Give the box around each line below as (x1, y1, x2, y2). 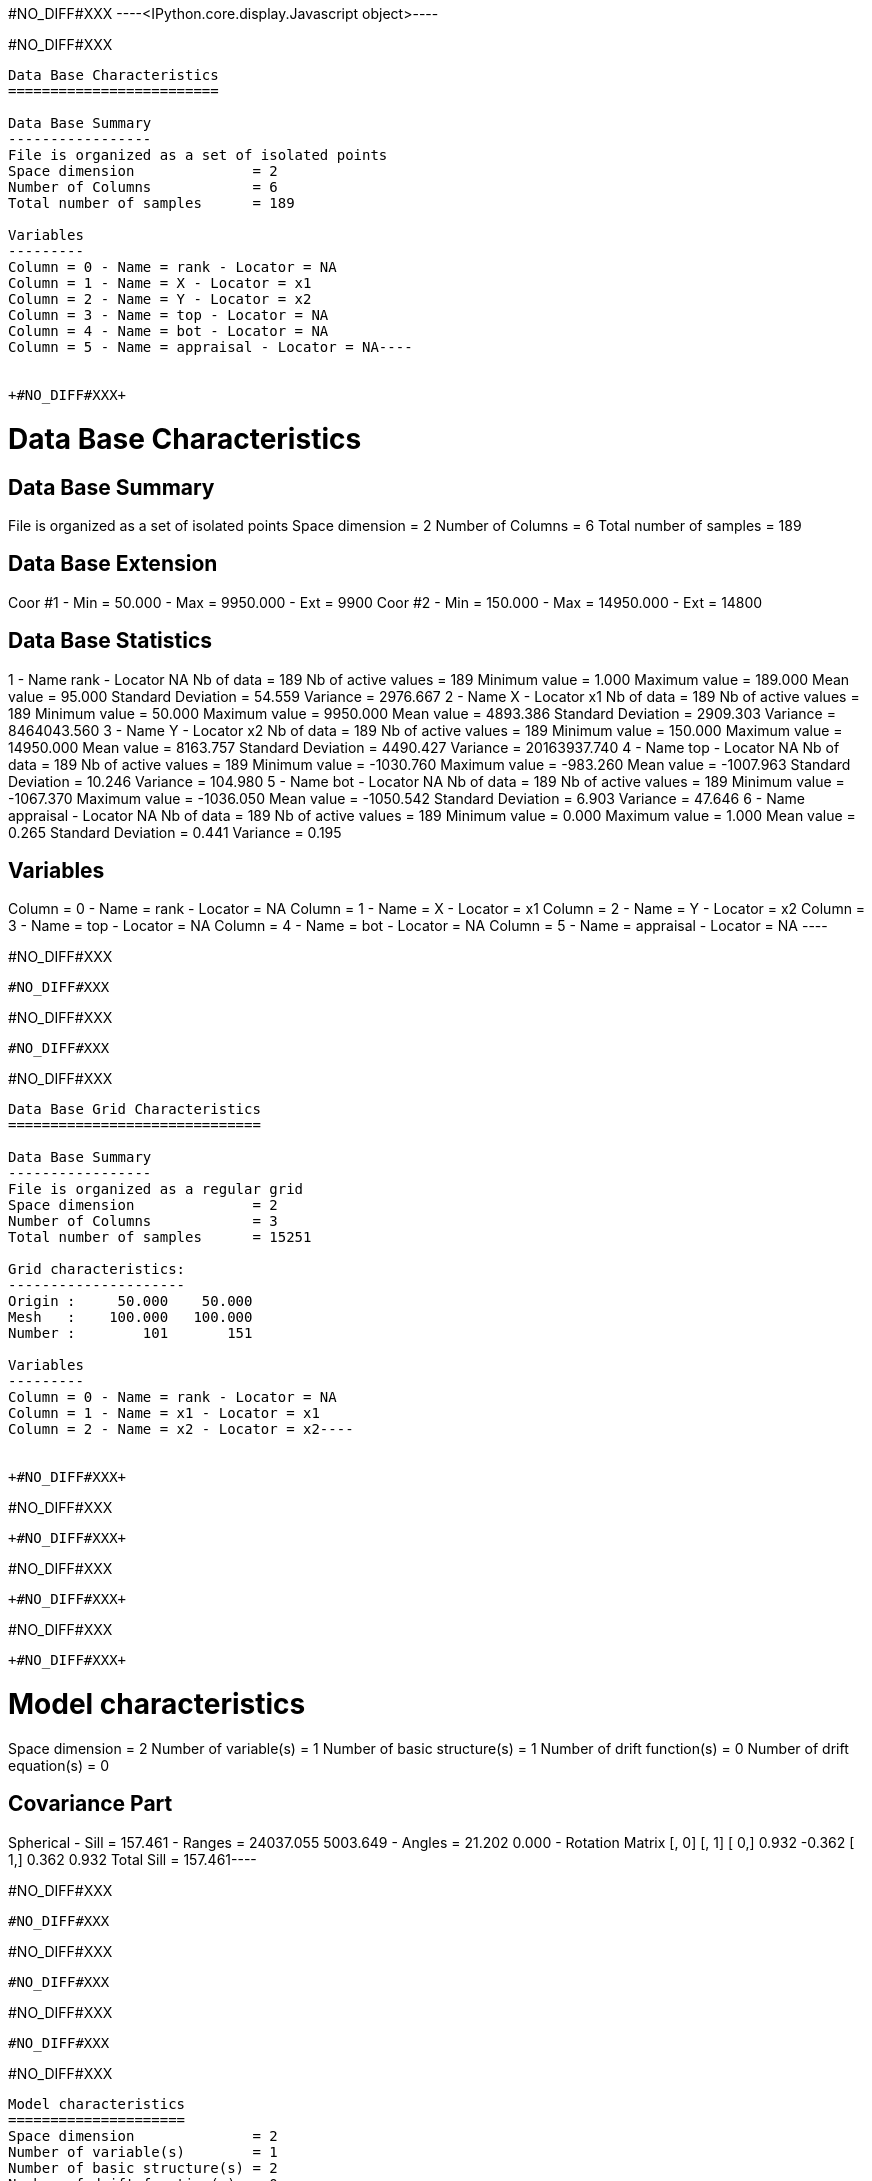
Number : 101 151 (8, 1325, 253, 1342)
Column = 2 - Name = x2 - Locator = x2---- (8, 1421, 354, 1438)
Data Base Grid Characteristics (8, 1101, 261, 1118)
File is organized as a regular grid (8, 1181, 304, 1198)
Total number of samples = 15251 (8, 1229, 312, 1246)
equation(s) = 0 (8, 1756, 110, 1774)
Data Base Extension (8, 551, 218, 577)
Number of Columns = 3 (8, 1213, 278, 1230)
